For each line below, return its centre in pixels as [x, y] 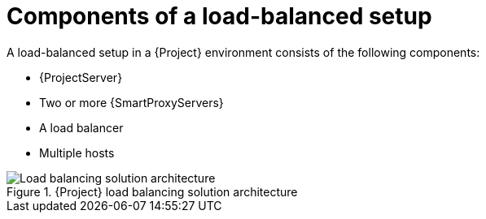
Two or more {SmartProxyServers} [131, 102]
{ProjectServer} [81, 77]
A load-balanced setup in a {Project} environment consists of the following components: [243, 52]
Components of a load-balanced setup [219, 16]
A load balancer [81, 127]
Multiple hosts [77, 152]
